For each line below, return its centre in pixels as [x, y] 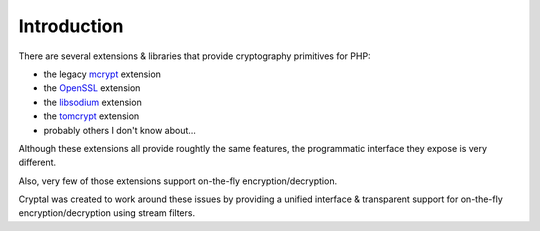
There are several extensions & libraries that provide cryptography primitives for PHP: [194, 56]
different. [37, 162]
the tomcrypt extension [91, 116]
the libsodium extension [92, 102]
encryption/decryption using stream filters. [106, 213]
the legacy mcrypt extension [102, 74]
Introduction [71, 26]
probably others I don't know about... [120, 130]
